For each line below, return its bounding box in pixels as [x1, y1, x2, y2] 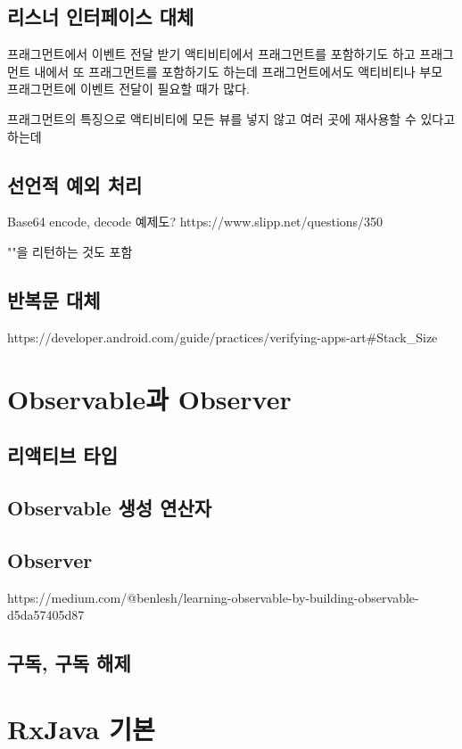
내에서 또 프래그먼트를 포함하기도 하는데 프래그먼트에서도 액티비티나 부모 [34, 62, 443, 80]
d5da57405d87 [7, 605, 85, 624]
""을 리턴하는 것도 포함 [7, 242, 133, 260]
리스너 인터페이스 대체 [7, 3, 194, 30]
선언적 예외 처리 [7, 170, 143, 198]
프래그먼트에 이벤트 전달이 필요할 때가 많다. [7, 79, 250, 98]
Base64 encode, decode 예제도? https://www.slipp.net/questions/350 [7, 212, 384, 231]
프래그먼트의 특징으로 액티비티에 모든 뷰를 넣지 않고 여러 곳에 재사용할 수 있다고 [7, 109, 456, 128]
